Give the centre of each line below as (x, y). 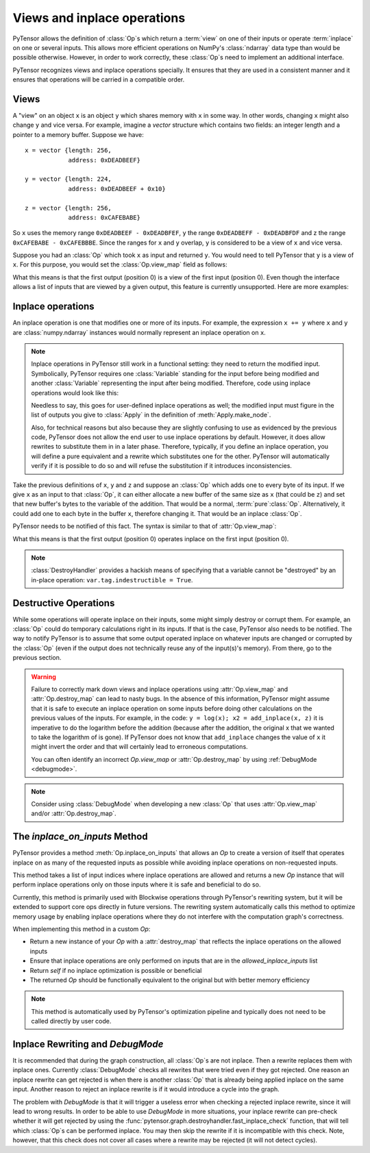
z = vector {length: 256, (69, 208)
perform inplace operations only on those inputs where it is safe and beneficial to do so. (137, 884)
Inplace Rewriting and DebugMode (88, 1044)
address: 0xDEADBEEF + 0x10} (117, 189)
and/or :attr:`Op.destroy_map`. (74, 814)
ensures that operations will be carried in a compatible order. (99, 79)
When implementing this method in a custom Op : (82, 929)
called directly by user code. (71, 1021)
